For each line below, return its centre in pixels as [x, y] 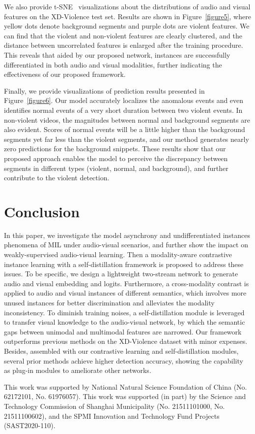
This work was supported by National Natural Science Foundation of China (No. [126, 386]
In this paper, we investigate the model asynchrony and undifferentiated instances [127, 235]
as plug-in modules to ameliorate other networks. [78, 370]
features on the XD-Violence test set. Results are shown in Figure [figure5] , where [127, 16]
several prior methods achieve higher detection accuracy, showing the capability [124, 360]
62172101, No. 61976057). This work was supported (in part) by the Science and [125, 396]
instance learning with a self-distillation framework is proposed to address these [124, 264]
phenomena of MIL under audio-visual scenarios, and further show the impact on [126, 245]
